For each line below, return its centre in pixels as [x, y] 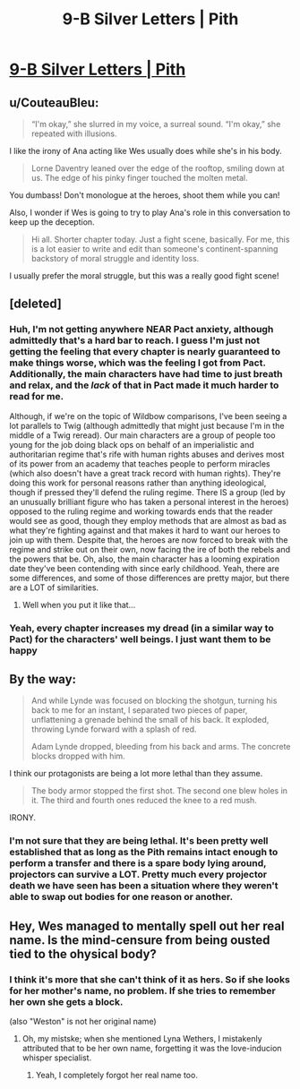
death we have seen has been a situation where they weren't [144, 886]
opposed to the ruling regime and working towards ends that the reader [141, 511]
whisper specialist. [57, 1058]
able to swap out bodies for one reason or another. [121, 897]
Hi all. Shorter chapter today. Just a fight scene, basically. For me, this [160, 239]
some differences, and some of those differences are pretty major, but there [150, 578]
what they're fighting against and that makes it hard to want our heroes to [145, 530]
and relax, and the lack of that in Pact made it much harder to [144, 385]
